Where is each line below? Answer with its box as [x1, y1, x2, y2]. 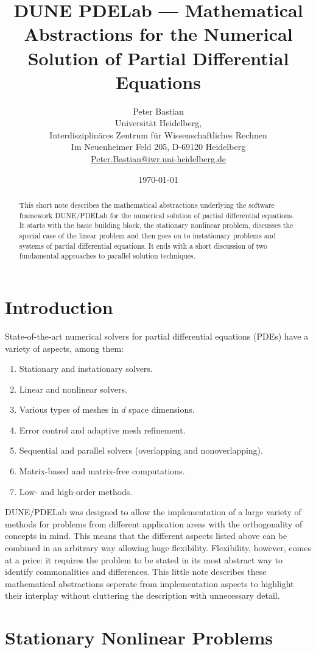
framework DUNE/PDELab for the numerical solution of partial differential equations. [19, 210, 294, 220]
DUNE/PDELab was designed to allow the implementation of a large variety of [5, 505, 301, 518]
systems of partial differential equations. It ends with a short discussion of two [19, 240, 268, 251]
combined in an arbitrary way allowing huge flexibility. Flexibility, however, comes [5, 541, 311, 554]
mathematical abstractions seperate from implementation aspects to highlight [5, 577, 294, 590]
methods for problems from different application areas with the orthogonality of [5, 517, 303, 530]
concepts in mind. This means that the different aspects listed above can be [5, 529, 287, 542]
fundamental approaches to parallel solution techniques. [19, 251, 196, 261]
